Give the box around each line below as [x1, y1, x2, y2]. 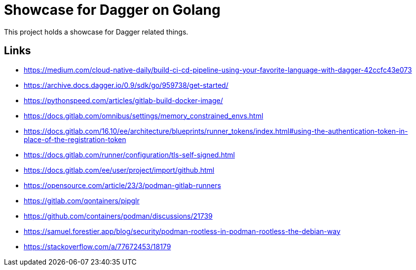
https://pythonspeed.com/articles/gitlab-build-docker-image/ [24, 96, 223, 105]
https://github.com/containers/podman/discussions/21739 [24, 211, 213, 220]
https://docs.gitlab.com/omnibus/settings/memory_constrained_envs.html [24, 111, 264, 120]
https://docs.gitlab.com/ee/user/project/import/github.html [24, 165, 215, 174]
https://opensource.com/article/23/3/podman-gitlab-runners [24, 181, 221, 190]
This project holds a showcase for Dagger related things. [4, 27, 189, 36]
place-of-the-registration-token [24, 135, 126, 144]
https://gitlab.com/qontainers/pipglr [24, 196, 140, 205]
